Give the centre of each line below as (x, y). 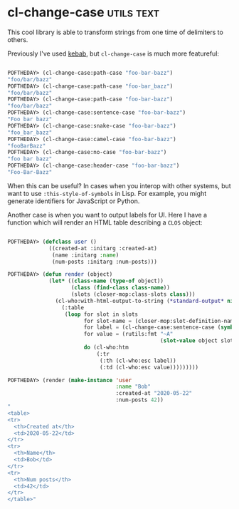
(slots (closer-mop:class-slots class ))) (133, 294)
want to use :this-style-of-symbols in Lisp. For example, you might (107, 193)
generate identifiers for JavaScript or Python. (74, 201)
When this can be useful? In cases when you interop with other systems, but (119, 185)
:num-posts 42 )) (139, 400)
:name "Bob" (133, 387)
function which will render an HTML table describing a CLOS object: (105, 222)
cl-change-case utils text (84, 12)
